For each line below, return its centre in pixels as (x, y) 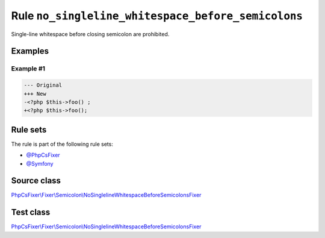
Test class (31, 212)
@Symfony (40, 163)
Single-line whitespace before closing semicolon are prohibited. (90, 34)
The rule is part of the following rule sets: (62, 144)
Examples (30, 51)
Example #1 (28, 69)
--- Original (43, 85)
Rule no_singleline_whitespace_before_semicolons (157, 16)
